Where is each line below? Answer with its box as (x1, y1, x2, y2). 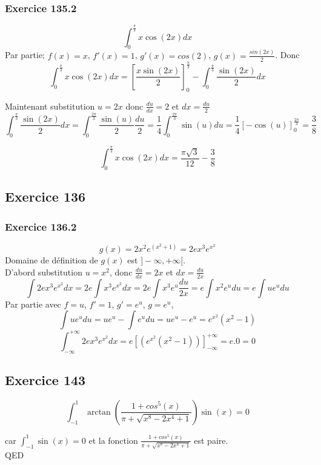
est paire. (194, 434, 228, 446)
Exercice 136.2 (5, 219, 77, 234)
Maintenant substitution (5, 99, 95, 112)
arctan (87, 407, 111, 417)
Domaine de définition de (5, 254, 98, 266)
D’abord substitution (5, 265, 82, 278)
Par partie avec (5, 297, 61, 310)
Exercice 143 (5, 371, 86, 389)
